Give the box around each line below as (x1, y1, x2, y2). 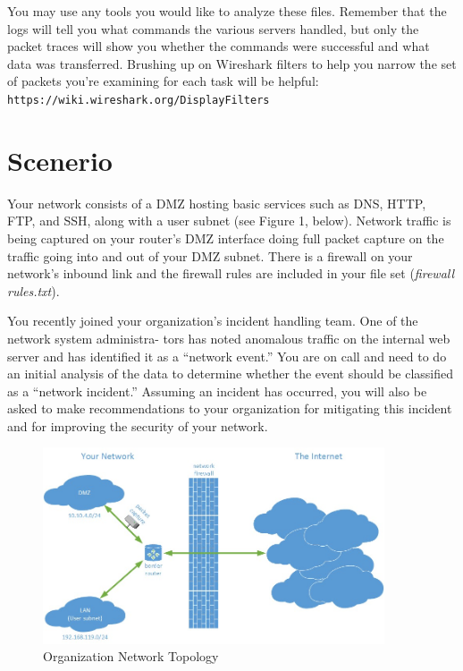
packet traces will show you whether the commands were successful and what (7, 37, 430, 55)
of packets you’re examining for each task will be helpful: (7, 72, 319, 90)
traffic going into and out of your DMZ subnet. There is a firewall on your (7, 246, 413, 265)
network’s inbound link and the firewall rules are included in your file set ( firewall (7, 264, 455, 283)
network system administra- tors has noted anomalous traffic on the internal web (7, 328, 450, 347)
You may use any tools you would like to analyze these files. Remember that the (7, 2, 447, 20)
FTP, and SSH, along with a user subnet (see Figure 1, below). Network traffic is (7, 211, 451, 230)
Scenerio (7, 141, 113, 178)
